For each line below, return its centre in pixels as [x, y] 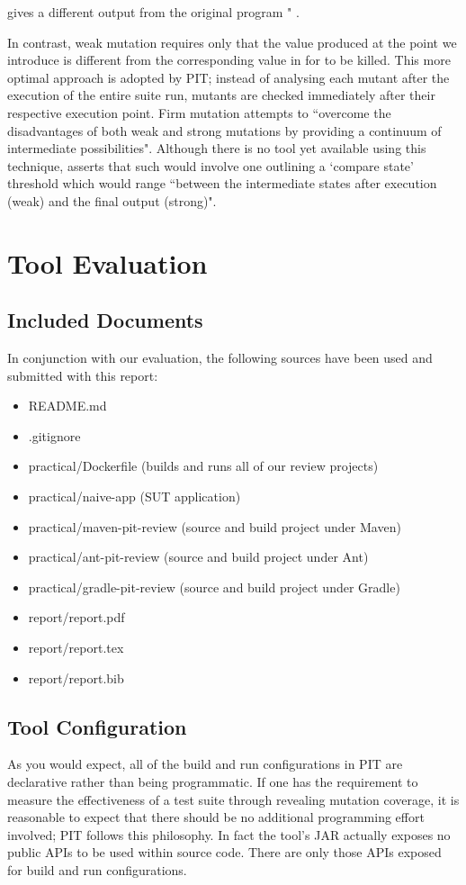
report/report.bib [76, 677]
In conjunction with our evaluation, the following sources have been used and [220, 358]
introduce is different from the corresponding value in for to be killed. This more [229, 60]
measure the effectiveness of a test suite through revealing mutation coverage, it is [233, 799]
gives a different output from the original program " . [153, 12]
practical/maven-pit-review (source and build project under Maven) [215, 526]
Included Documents [105, 320]
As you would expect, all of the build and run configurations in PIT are [205, 764]
